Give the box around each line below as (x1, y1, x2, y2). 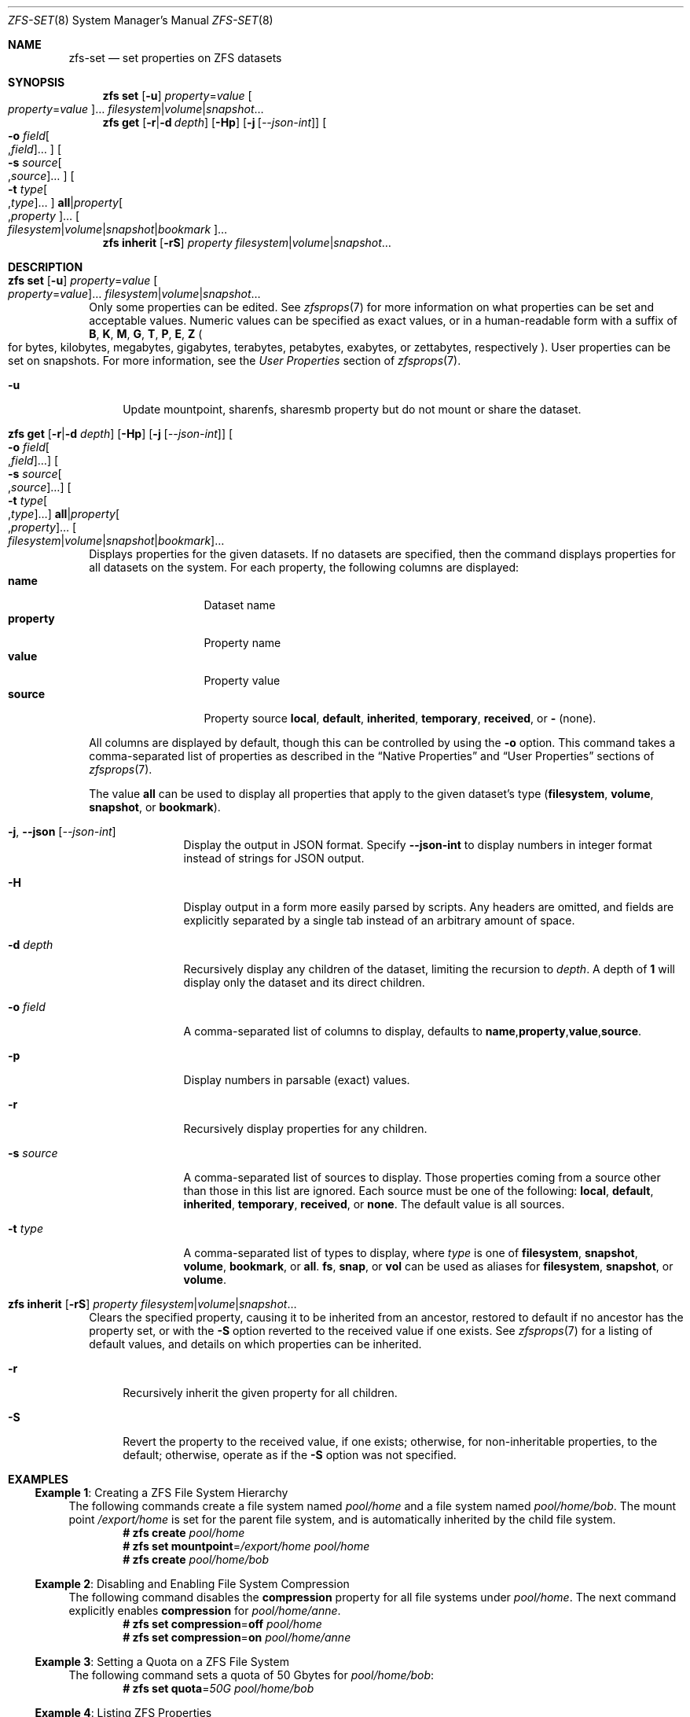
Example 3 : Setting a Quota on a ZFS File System (35, 1655, 289, 1668)
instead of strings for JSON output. (183, 851, 365, 865)
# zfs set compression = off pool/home (123, 1617, 322, 1631)
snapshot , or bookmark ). (89, 800, 221, 814)
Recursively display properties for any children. (183, 1122, 428, 1135)
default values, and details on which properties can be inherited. (89, 1337, 422, 1351)
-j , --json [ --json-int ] (8, 825, 116, 838)
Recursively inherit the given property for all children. (123, 1386, 398, 1399)
